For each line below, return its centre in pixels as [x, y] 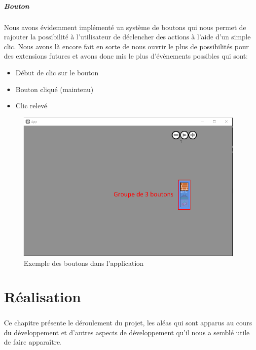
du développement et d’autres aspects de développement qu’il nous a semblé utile [127, 332]
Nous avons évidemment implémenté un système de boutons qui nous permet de [125, 27]
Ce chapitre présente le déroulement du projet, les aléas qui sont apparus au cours [128, 322]
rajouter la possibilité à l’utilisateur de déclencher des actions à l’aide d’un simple [127, 37]
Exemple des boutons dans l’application [84, 263]
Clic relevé [31, 106]
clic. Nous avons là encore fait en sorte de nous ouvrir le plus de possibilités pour [127, 46]
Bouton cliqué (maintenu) [55, 89]
